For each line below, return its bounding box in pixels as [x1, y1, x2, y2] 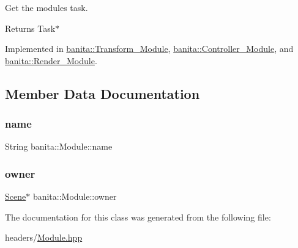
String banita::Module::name [5, 140, 113, 153]
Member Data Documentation [5, 84, 200, 103]
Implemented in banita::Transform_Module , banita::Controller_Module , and [5, 42, 294, 55]
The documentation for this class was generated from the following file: [5, 210, 271, 223]
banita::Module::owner [32, 190, 117, 203]
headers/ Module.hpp [5, 231, 83, 244]
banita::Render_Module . [5, 54, 97, 67]
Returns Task [5, 21, 56, 34]
